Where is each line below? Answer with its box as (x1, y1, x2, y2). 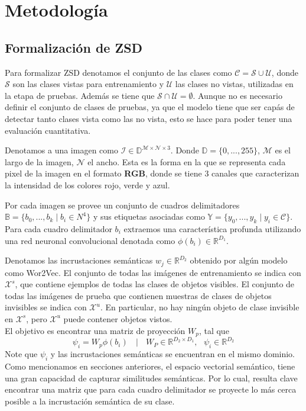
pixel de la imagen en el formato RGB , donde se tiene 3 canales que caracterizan (5, 167, 300, 179)
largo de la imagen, (5, 155, 74, 168)
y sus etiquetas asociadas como (93, 210, 205, 223)
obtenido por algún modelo (190, 254, 288, 266)
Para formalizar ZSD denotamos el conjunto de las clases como (5, 66, 232, 78)
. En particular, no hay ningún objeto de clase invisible (100, 301, 300, 313)
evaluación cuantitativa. (5, 124, 91, 136)
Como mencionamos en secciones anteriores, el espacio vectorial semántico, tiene (5, 360, 295, 373)
